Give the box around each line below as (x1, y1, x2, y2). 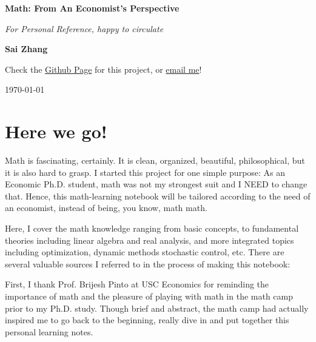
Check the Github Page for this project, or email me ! (5, 62, 202, 75)
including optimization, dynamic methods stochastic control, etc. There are (5, 246, 284, 258)
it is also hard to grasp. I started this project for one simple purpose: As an (5, 166, 286, 178)
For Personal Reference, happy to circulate (5, 22, 164, 35)
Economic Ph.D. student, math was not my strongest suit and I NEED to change (5, 178, 308, 190)
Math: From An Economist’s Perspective (5, 2, 180, 14)
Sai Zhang (5, 42, 48, 55)
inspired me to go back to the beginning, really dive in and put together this (5, 313, 289, 326)
